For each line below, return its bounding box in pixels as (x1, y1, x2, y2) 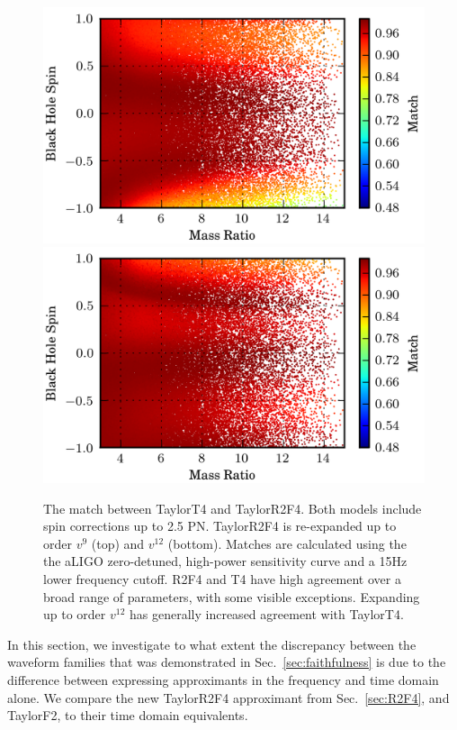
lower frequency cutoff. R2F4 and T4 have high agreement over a (43, 569, 401, 588)
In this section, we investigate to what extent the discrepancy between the (7, 634, 417, 653)
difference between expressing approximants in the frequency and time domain (7, 670, 439, 689)
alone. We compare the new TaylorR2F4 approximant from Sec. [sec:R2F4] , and (7, 688, 450, 707)
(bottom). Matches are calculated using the (167, 534, 407, 552)
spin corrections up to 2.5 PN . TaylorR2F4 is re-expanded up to (43, 516, 397, 535)
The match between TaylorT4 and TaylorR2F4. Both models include (43, 498, 422, 517)
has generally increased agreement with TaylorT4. (130, 605, 404, 624)
